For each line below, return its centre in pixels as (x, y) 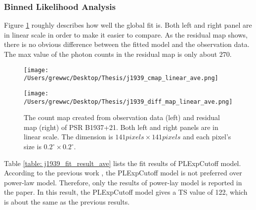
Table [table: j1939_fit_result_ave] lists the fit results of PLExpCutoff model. (123, 163)
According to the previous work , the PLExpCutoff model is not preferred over (123, 173)
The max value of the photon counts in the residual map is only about (111, 54)
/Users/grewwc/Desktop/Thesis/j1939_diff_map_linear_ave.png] (128, 102)
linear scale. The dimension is (68, 137)
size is (33, 146)
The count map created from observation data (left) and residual (122, 117)
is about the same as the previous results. (67, 201)
